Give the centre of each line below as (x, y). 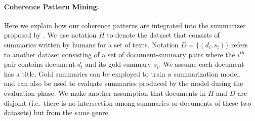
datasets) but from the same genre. (57, 112)
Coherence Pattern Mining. (52, 6)
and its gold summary (118, 64)
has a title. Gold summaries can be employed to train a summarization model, (123, 73)
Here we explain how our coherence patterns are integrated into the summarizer (125, 25)
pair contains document (40, 64)
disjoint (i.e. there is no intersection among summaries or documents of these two (127, 102)
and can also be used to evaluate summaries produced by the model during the (124, 83)
